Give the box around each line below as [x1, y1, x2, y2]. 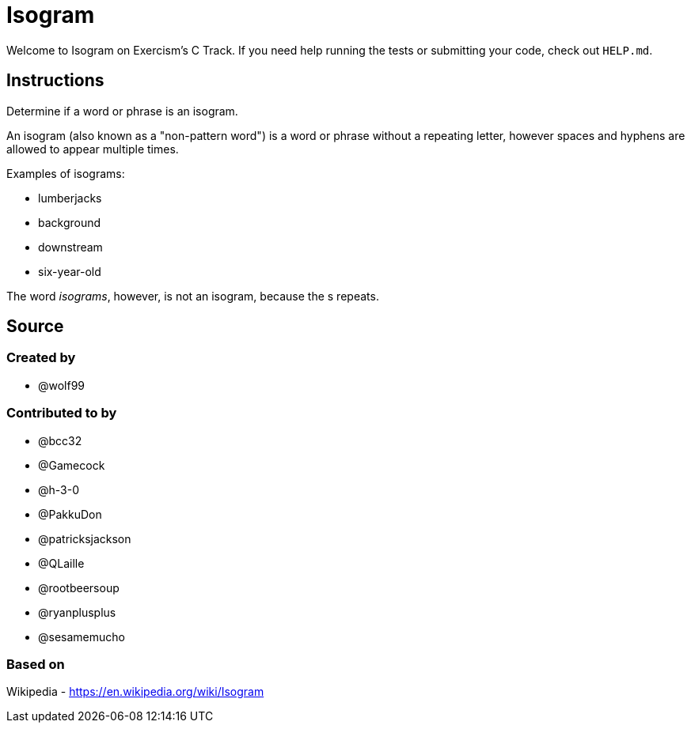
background [38, 215, 101, 229]
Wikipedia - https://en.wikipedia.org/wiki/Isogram [6, 685, 264, 699]
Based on [6, 655, 65, 672]
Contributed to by [6, 405, 117, 421]
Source [6, 316, 64, 337]
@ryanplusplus [38, 605, 116, 619]
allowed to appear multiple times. [6, 142, 179, 156]
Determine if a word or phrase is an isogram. [6, 104, 238, 118]
